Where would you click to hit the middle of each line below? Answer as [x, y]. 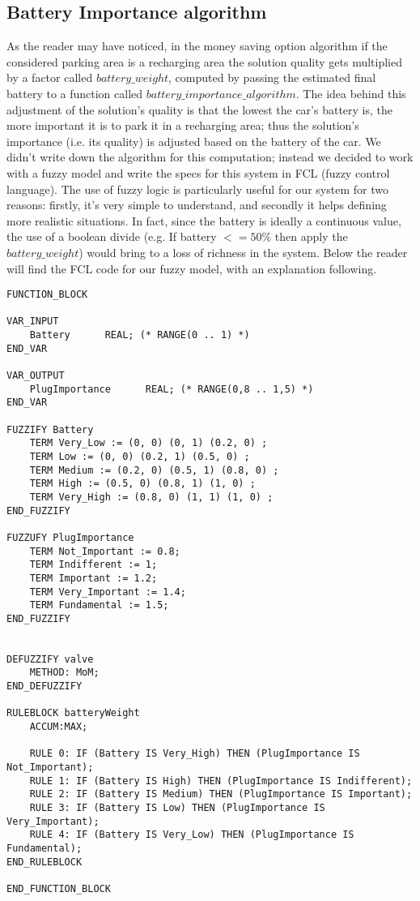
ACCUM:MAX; [59, 727]
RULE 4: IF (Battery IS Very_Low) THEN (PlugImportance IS [192, 835]
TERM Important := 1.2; [93, 578]
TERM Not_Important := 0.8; [105, 551]
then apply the [311, 236]
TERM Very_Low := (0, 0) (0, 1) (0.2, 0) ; [148, 443]
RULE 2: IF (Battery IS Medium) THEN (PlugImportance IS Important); [221, 794]
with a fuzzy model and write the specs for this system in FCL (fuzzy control [198, 172]
